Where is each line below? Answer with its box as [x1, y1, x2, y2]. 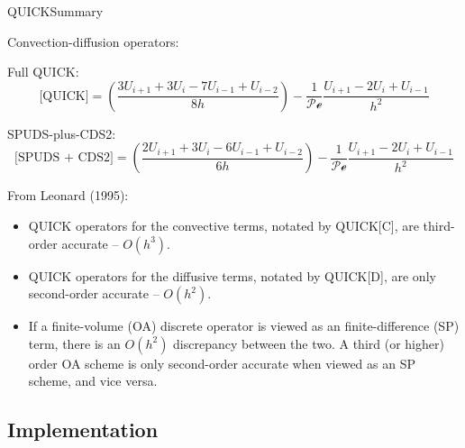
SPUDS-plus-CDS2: [7, 123, 116, 142]
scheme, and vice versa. [28, 371, 158, 390]
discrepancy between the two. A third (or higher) [173, 334, 444, 352]
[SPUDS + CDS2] [14, 151, 114, 165]
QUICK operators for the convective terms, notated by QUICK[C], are [28, 215, 419, 234]
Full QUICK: [7, 62, 79, 81]
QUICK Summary [7, 2, 104, 20]
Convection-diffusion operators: [7, 32, 179, 50]
